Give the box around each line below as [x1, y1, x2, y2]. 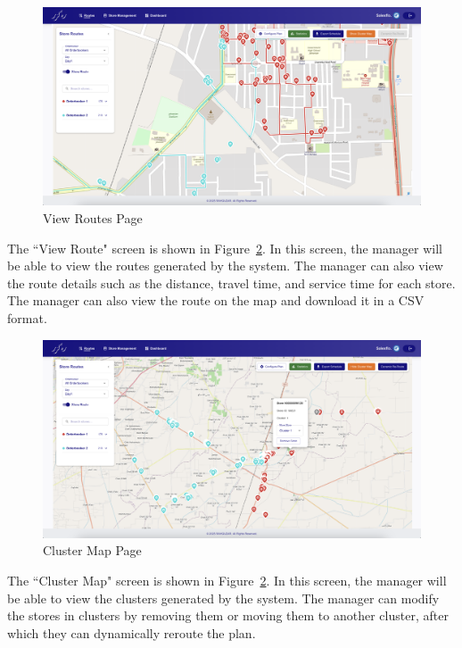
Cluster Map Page [43, 541, 142, 560]
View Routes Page [43, 208, 143, 227]
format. [7, 308, 47, 327]
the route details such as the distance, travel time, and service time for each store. [7, 273, 456, 292]
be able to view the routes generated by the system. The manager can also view [7, 256, 443, 275]
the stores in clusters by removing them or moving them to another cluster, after [7, 606, 449, 625]
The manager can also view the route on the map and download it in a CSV [7, 291, 425, 310]
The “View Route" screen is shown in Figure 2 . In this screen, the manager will [7, 238, 442, 257]
